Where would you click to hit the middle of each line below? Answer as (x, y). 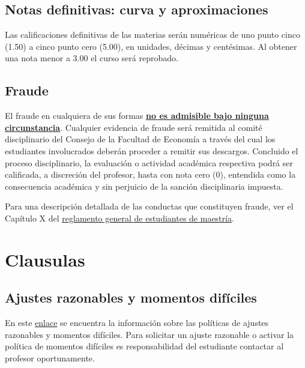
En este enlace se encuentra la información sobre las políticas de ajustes (137, 323)
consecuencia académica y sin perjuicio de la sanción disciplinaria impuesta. (144, 186)
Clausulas (45, 259)
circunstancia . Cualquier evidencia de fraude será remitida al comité (134, 127)
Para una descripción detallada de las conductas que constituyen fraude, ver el (149, 206)
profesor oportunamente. (50, 357)
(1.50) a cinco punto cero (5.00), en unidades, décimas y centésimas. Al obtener (151, 46)
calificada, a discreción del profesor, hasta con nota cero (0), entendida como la (150, 174)
